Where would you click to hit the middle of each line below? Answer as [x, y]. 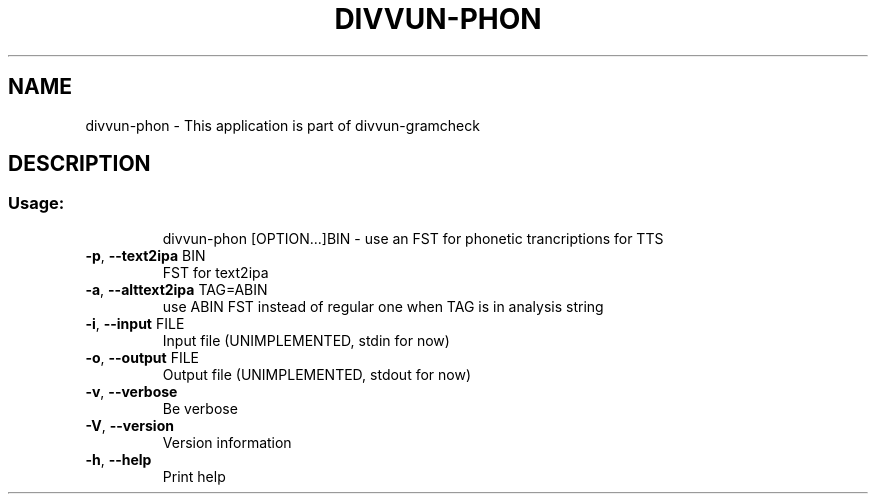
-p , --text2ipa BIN [145, 255]
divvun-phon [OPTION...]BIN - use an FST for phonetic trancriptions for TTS [413, 238]
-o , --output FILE [142, 357]
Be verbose [200, 408]
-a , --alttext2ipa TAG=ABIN [176, 289]
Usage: [36, 203]
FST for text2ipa [215, 272]
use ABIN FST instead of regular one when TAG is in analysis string [383, 306]
